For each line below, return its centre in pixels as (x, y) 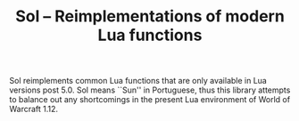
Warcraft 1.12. (34, 109)
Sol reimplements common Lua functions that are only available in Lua (138, 81)
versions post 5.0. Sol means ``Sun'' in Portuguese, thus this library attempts (150, 90)
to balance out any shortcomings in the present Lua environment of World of (150, 100)
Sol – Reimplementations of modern (150, 16)
